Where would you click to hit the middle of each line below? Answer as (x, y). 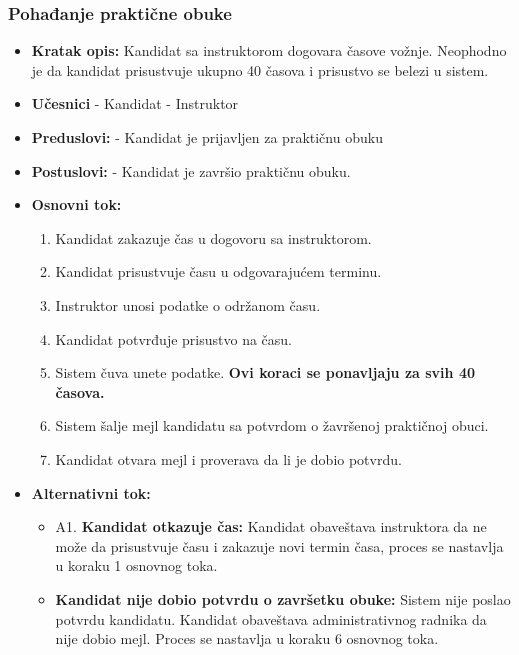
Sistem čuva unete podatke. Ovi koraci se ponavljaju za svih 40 (265, 372)
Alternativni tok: (91, 492)
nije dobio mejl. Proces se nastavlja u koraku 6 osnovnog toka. (247, 638)
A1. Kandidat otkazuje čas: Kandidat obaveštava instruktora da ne (271, 526)
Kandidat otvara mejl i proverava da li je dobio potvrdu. (228, 458)
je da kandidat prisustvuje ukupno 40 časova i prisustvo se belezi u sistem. (260, 69)
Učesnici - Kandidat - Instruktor (135, 103)
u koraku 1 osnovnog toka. (136, 565)
